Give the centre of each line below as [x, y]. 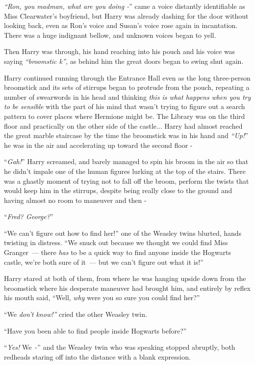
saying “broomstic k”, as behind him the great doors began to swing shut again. [124, 61]
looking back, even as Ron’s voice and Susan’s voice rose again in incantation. [121, 25]
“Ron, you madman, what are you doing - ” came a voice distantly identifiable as [125, 6]
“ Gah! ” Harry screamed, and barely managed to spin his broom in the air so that [126, 161]
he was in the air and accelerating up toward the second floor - [98, 145]
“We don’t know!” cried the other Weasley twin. [76, 314]
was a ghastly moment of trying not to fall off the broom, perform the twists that [127, 181]
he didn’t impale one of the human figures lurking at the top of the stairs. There [125, 171]
